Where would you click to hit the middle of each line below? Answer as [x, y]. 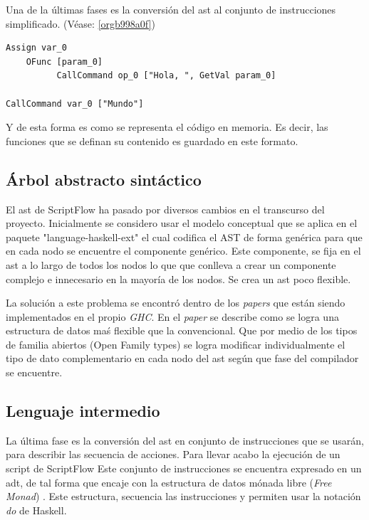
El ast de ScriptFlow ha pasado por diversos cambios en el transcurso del [165, 209]
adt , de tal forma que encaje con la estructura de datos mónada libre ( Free [169, 482]
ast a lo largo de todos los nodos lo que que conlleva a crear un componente [171, 264]
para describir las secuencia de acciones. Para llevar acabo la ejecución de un [173, 454]
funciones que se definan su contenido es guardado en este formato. [152, 140]
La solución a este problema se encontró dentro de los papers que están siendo [176, 303]
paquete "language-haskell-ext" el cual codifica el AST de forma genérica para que [184, 237]
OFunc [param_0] [64, 62]
